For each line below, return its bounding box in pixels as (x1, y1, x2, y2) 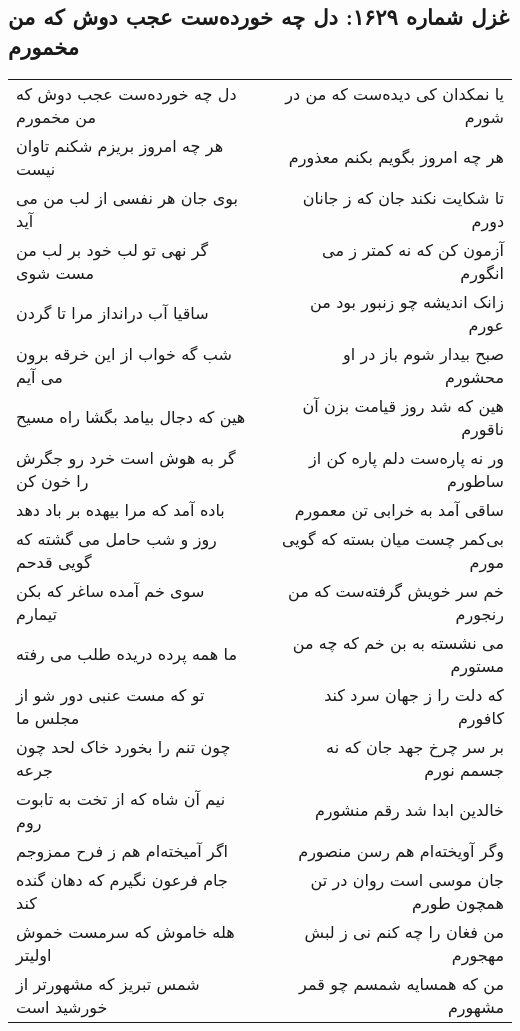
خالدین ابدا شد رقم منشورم (314, 798, 504, 822)
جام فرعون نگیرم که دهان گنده (16, 867, 228, 891)
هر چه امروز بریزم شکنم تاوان (16, 133, 224, 157)
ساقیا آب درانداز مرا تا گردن (16, 301, 209, 325)
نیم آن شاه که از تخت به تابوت (16, 786, 226, 810)
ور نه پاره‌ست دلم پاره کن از (308, 445, 504, 469)
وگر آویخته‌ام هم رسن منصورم (298, 838, 504, 862)
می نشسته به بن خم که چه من (292, 630, 504, 654)
